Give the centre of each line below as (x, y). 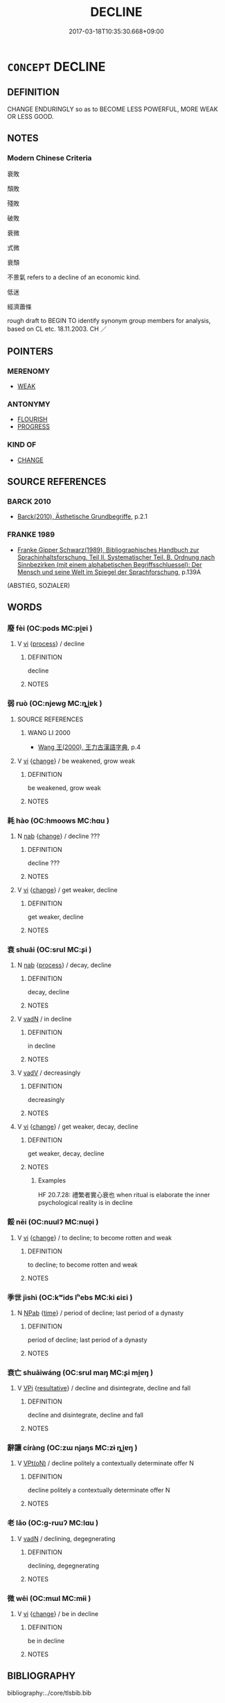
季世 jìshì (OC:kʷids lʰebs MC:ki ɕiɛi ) (70, 1297)
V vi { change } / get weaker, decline (67, 889)
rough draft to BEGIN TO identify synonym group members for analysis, (109, 321)
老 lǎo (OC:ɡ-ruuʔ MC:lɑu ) (53, 1523)
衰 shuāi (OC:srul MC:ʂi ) (49, 949)
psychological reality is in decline (85, 1203)
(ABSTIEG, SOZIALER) (39, 585)
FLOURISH (32, 419)
